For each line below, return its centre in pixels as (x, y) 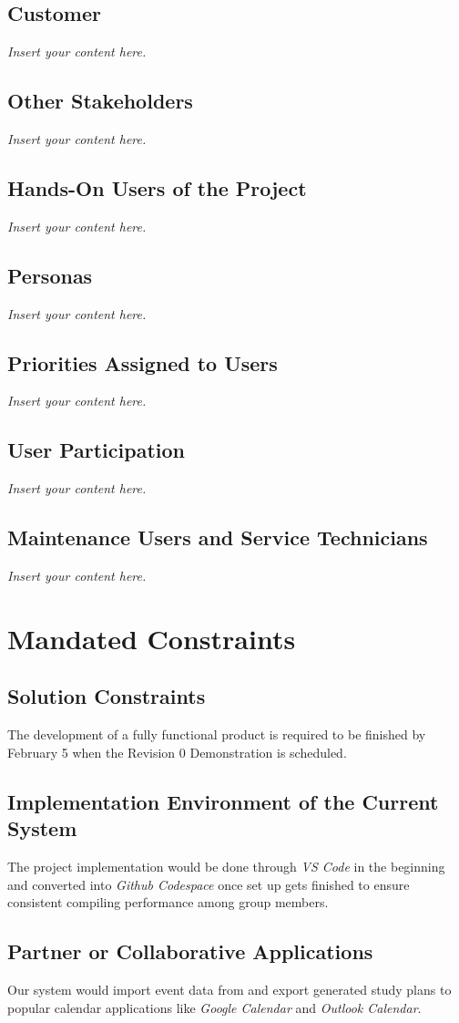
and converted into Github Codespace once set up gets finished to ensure (209, 884)
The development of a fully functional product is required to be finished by (217, 734)
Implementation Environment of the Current (223, 801)
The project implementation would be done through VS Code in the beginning (226, 866)
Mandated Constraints (152, 638)
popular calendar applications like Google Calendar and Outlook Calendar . (214, 1007)
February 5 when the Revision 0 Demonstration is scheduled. (177, 752)
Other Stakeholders (100, 101)
